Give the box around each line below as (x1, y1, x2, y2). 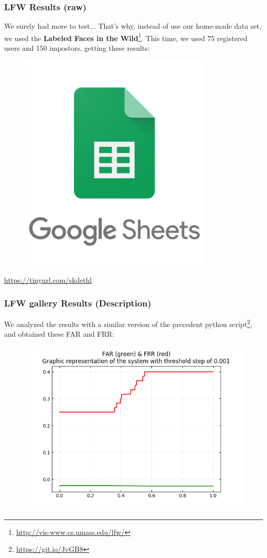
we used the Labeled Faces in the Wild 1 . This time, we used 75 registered (4, 31, 247, 43)
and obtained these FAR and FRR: (4, 329, 115, 339)
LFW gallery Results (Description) (4, 296, 151, 309)
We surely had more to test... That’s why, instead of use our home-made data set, (4, 21, 262, 31)
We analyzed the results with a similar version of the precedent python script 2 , (4, 317, 252, 329)
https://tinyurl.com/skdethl (4, 275, 92, 285)
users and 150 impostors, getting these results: (4, 43, 150, 53)
